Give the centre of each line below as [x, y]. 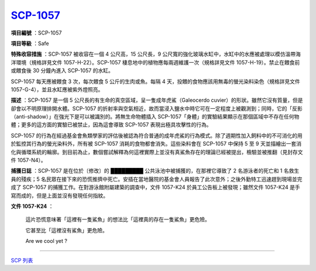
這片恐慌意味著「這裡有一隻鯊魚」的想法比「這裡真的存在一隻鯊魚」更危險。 [118, 219]
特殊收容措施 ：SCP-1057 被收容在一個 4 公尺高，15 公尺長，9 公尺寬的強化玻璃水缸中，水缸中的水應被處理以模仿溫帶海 [156, 54]
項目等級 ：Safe [30, 43]
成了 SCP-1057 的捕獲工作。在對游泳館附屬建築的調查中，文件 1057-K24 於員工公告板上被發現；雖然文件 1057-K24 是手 [156, 187]
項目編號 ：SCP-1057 [36, 33]
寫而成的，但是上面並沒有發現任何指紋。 [59, 195]
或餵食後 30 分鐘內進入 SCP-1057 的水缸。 [62, 71]
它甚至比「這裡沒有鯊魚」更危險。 [66, 230]
